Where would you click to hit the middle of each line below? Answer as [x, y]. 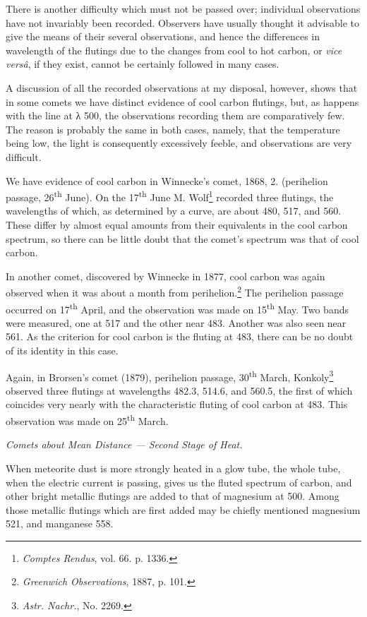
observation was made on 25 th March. [87, 420]
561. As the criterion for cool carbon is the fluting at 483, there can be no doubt [180, 336]
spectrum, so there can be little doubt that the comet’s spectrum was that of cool [182, 238]
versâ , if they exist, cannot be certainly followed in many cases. [143, 64]
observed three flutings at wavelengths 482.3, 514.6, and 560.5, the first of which [179, 390]
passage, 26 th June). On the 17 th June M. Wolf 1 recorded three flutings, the [170, 196]
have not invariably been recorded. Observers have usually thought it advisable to [183, 22]
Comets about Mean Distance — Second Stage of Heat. [124, 444]
